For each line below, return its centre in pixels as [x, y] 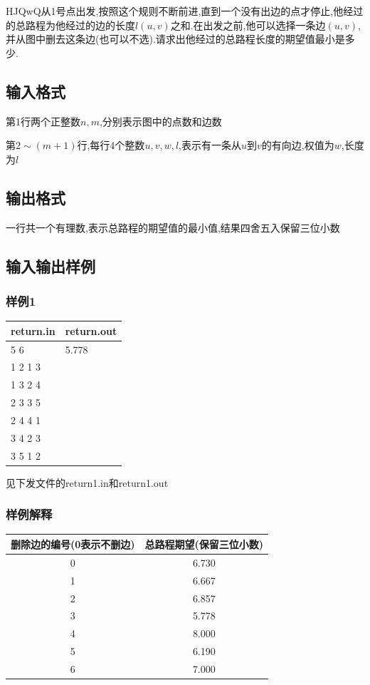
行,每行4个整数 [111, 145]
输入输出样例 [51, 266]
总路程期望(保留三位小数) [204, 544]
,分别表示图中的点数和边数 [160, 121]
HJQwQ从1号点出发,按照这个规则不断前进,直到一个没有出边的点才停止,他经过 [185, 11]
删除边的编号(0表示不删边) [73, 544]
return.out [91, 330]
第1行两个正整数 [43, 121]
